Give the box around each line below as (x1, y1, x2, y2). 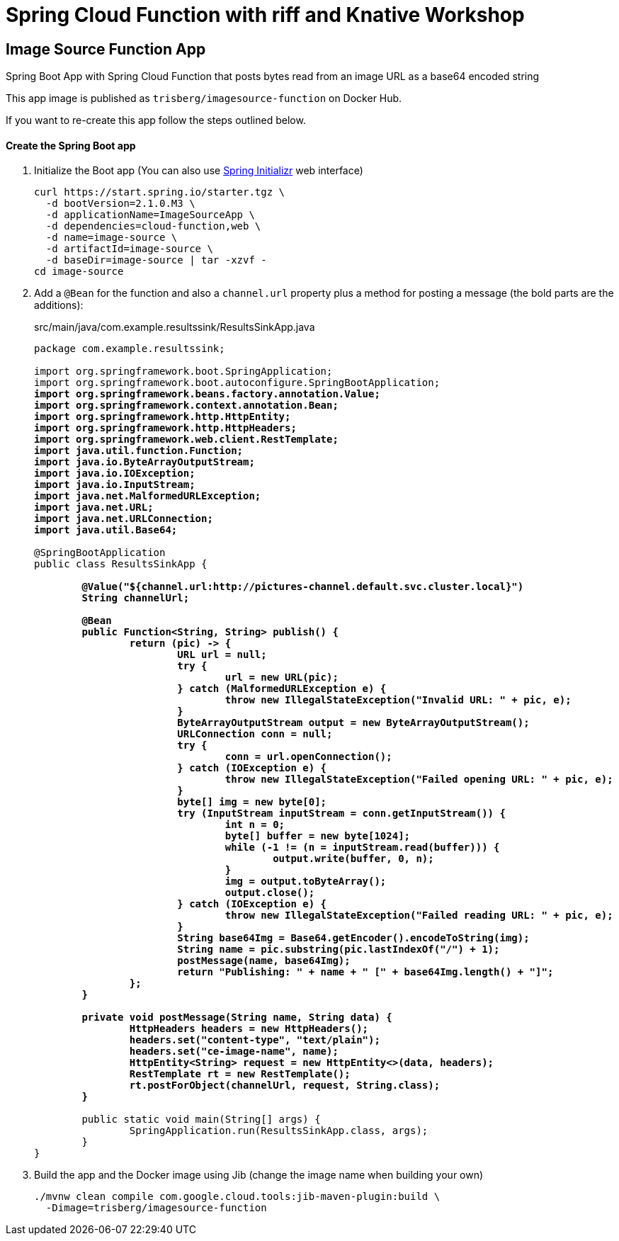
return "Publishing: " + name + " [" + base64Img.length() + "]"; (177, 966, 554, 978)
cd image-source (34, 266, 124, 278)
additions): (34, 299, 84, 312)
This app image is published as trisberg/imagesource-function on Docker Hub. (6, 92, 402, 105)
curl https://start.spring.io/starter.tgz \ (34, 186, 285, 198)
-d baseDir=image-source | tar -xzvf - (45, 254, 267, 266)
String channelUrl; (81, 592, 190, 604)
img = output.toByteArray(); (225, 875, 387, 888)
